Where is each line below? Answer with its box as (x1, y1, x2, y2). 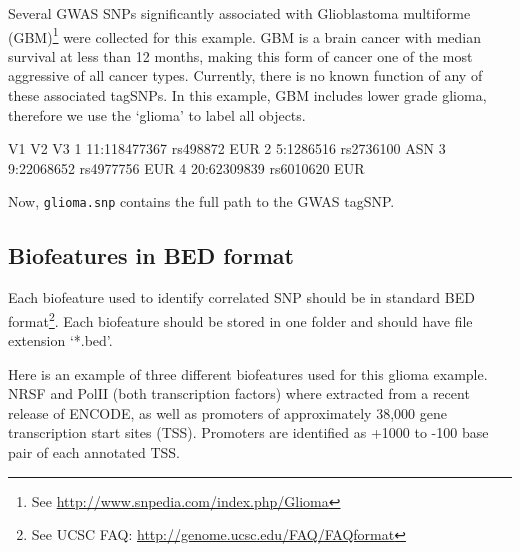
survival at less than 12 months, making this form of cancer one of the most (8, 45, 473, 66)
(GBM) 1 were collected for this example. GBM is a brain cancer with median (8, 23, 481, 47)
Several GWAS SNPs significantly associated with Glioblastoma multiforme (8, 3, 471, 23)
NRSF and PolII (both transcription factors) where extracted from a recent (8, 383, 470, 404)
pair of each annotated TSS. (8, 442, 180, 463)
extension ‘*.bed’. (8, 330, 113, 351)
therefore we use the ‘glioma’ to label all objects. (8, 104, 306, 125)
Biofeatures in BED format (8, 240, 294, 271)
